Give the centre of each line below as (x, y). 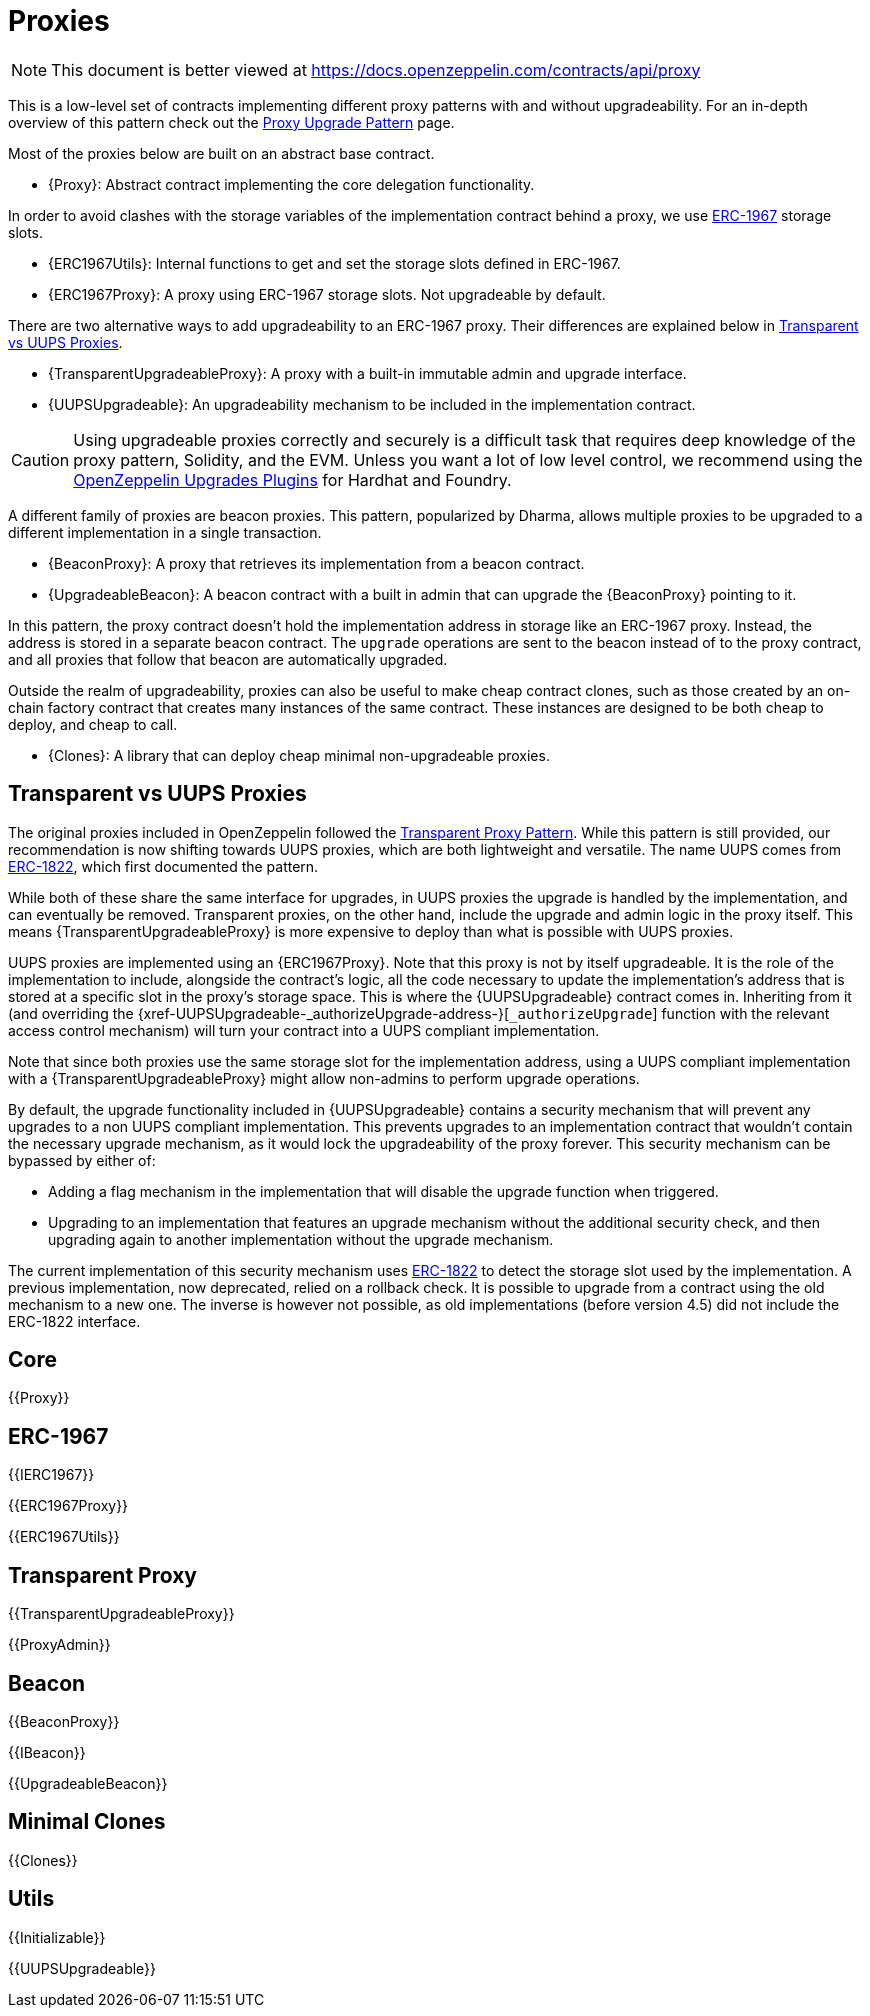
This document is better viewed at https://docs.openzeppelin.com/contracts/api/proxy (376, 69)
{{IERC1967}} (51, 1475)
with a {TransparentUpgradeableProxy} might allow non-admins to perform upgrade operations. (324, 1078)
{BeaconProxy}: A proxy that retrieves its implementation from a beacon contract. (316, 563)
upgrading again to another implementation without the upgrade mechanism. (301, 1239)
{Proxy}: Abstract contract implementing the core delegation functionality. (291, 184)
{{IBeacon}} (47, 1752)
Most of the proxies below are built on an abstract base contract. (221, 153)
